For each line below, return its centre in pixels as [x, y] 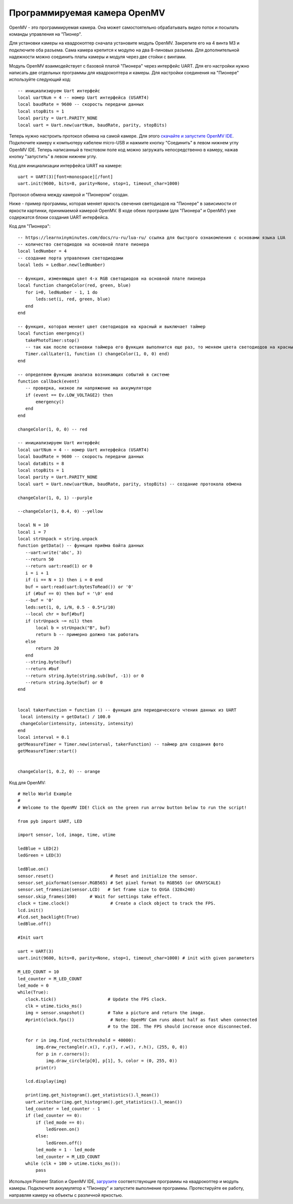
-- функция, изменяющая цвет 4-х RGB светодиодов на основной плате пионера [112, 279]
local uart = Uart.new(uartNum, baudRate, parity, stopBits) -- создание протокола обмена [130, 484]
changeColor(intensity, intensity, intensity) [77, 724]
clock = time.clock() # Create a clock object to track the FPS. [117, 903]
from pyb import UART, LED [50, 821]
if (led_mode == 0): [60, 1122]
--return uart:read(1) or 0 [59, 566]
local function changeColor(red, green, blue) [74, 285]
